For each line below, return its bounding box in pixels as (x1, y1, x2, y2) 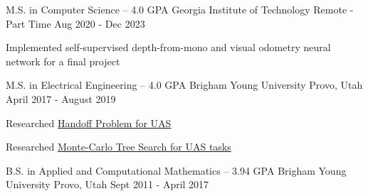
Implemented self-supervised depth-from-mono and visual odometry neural (6, 40, 331, 55)
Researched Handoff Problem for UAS (6, 115, 172, 130)
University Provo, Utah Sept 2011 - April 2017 (6, 177, 209, 192)
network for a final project (6, 53, 120, 68)
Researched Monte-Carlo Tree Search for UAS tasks (6, 139, 231, 154)
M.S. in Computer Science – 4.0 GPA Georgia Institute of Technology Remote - (6, 2, 354, 16)
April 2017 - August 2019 (6, 91, 116, 106)
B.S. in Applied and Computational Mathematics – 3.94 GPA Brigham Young (6, 163, 347, 178)
